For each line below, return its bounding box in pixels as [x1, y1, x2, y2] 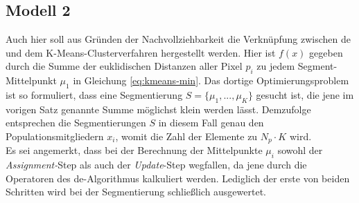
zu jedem [256, 59, 295, 73]
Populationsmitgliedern [6, 128, 104, 143]
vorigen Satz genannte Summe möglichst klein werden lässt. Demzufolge [6, 101, 311, 116]
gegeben [309, 45, 343, 59]
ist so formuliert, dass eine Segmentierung [6, 87, 183, 101]
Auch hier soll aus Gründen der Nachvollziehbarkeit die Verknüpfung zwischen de [6, 32, 351, 46]
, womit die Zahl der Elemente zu [115, 128, 258, 143]
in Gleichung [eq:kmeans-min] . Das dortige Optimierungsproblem [73, 73, 349, 88]
